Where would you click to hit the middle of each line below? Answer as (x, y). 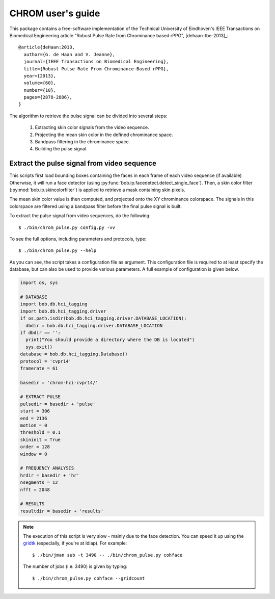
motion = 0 (34, 425)
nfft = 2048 (35, 490)
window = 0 (34, 454)
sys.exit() (39, 347)
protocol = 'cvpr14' (46, 361)
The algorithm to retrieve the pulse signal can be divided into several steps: (88, 116)
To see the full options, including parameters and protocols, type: (78, 239)
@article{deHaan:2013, (47, 47)
